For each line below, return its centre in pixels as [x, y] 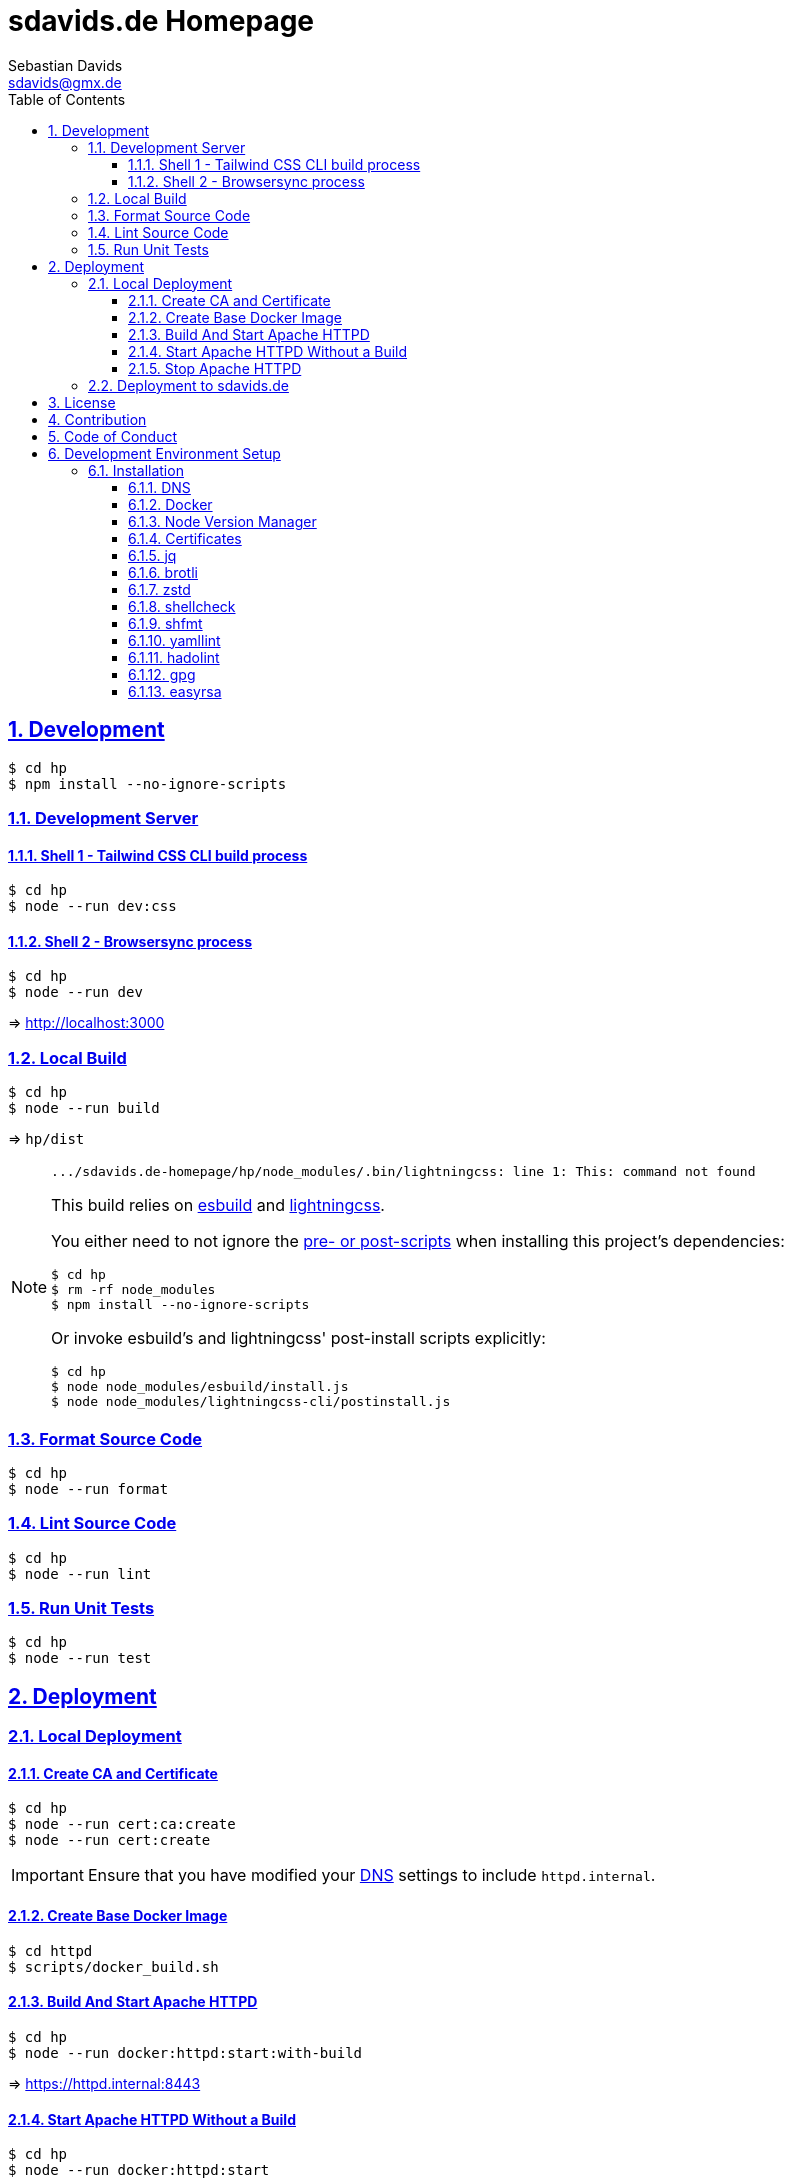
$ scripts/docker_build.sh [113, 1966]
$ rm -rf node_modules [133, 1290]
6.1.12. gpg [162, 674]
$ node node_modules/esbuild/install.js [200, 1387]
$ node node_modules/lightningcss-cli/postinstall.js [251, 1402]
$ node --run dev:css [92, 906]
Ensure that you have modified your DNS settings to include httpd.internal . [371, 1875]
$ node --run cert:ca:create [122, 1824]
